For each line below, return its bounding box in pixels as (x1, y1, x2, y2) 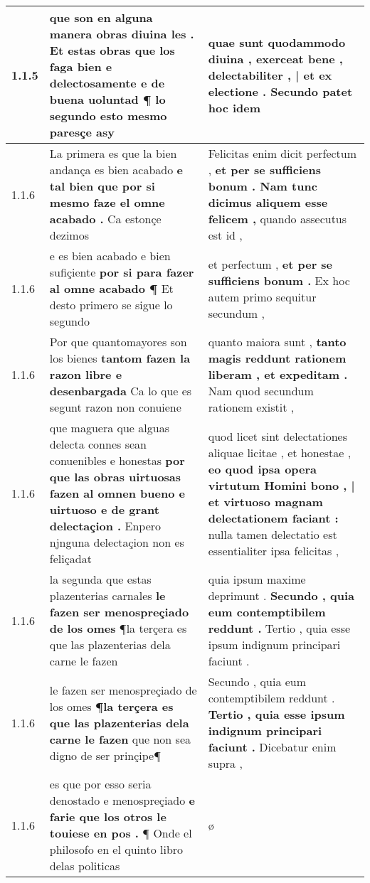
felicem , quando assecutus (208, 210, 347, 227)
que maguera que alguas (49, 419, 169, 436)
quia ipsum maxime (208, 571, 306, 587)
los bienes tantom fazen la (49, 350, 191, 366)
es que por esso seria (49, 776, 152, 792)
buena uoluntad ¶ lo (49, 91, 166, 107)
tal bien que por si (49, 178, 155, 194)
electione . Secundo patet (208, 82, 353, 100)
